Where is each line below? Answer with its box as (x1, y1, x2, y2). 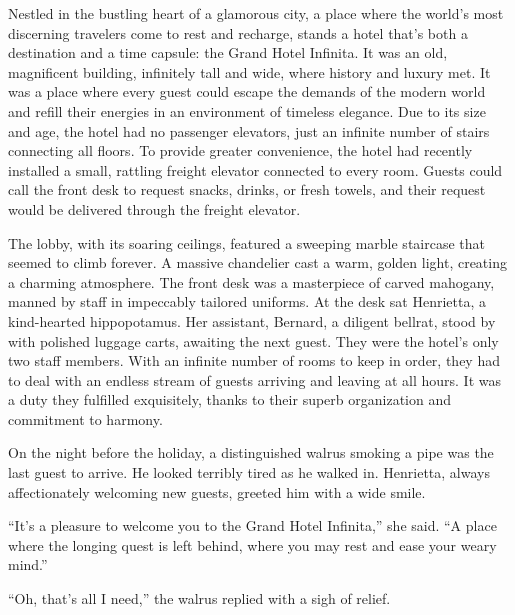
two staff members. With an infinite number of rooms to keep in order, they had (8, 350, 500, 371)
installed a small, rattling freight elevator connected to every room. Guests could (8, 159, 503, 180)
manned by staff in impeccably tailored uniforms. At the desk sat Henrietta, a (8, 291, 486, 312)
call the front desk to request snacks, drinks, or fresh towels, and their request (8, 179, 486, 200)
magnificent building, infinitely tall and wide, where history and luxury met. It (8, 61, 491, 82)
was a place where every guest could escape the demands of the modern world (8, 81, 486, 102)
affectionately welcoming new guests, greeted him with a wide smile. (8, 481, 426, 502)
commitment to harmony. (8, 408, 163, 429)
